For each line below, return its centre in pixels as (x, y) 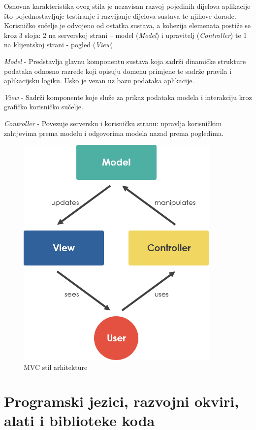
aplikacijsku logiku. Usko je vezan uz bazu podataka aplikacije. (99, 81)
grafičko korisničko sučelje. (44, 107)
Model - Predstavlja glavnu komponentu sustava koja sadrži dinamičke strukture (125, 61)
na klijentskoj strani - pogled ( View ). (60, 45)
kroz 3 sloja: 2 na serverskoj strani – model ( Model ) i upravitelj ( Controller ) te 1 (126, 35)
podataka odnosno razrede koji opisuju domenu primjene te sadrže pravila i (118, 71)
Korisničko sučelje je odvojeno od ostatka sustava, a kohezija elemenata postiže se (128, 25)
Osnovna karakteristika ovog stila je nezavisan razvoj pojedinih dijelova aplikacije (127, 6)
